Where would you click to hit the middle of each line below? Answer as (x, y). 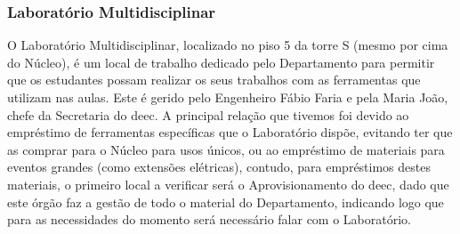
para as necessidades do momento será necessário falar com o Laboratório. (209, 219)
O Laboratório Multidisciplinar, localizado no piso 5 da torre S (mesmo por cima (228, 45)
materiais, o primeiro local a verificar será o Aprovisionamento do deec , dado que (228, 184)
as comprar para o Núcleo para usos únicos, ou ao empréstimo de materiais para (226, 149)
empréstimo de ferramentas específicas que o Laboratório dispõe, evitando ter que (230, 132)
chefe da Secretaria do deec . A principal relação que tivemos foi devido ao (208, 114)
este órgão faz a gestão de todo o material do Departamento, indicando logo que (226, 202)
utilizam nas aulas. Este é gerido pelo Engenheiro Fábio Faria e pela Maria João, (228, 97)
